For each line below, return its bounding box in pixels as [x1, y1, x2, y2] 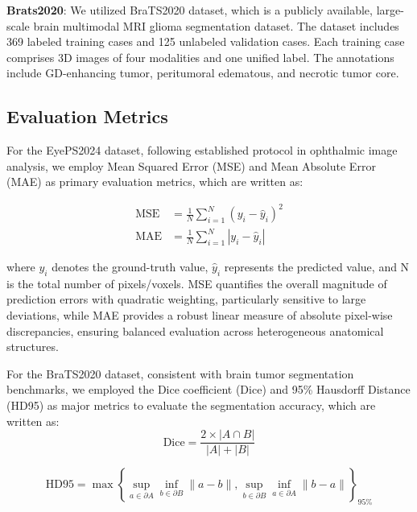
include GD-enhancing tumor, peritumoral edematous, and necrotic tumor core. [6, 64, 399, 81]
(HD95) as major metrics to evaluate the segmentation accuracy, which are [6, 396, 376, 413]
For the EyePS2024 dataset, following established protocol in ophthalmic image [6, 142, 398, 159]
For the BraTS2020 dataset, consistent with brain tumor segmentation [6, 365, 354, 382]
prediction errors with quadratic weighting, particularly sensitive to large [6, 291, 366, 308]
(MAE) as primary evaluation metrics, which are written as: [6, 173, 303, 190]
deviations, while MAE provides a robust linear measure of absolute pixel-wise [6, 307, 393, 323]
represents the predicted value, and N [224, 258, 410, 275]
